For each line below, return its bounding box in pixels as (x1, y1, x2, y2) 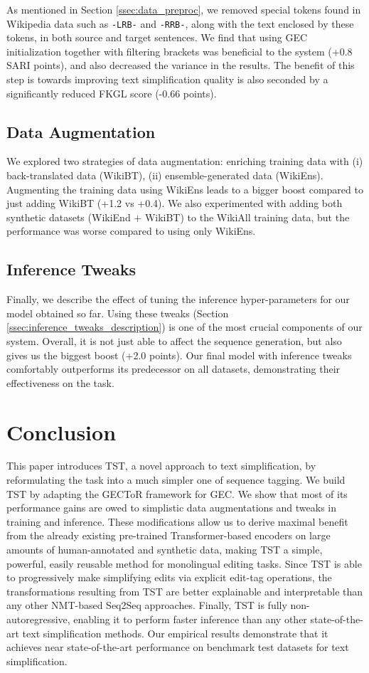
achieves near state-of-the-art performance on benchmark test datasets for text (6, 640, 349, 655)
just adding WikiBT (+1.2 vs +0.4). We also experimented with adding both (6, 196, 343, 211)
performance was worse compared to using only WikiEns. (6, 223, 256, 238)
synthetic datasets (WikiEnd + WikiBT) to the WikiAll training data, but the (6, 209, 350, 224)
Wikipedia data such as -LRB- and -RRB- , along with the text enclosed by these (6, 16, 354, 31)
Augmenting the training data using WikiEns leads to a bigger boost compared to (6, 181, 363, 196)
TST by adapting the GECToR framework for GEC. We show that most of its (6, 486, 348, 501)
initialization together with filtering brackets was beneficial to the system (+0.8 (6, 43, 353, 58)
